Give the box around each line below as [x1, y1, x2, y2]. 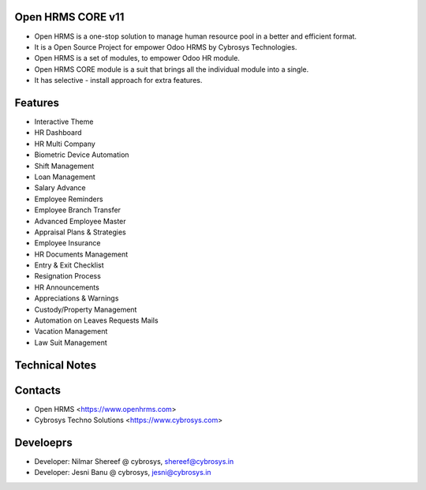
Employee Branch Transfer [34, 205, 121, 215]
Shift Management [34, 161, 95, 170]
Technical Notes [14, 358, 97, 372]
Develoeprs [14, 436, 73, 449]
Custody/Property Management [34, 305, 137, 314]
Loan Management [34, 172, 96, 181]
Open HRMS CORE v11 [14, 10, 125, 24]
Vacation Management [34, 327, 108, 336]
